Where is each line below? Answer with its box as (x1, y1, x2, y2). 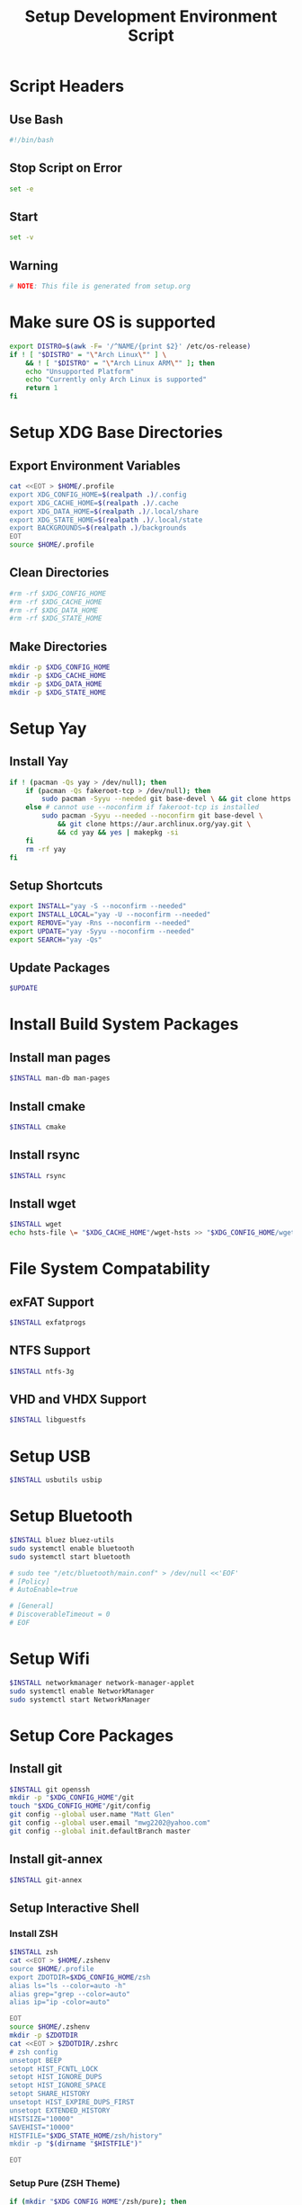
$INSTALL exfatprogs (9, 1318, 87, 1327)
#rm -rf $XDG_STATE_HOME (9, 614, 102, 623)
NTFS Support (9, 1343, 91, 1359)
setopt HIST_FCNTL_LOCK (9, 2064, 99, 2074)
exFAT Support (9, 1294, 94, 1309)
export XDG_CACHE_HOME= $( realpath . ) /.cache (9, 498, 179, 507)
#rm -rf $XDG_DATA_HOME (9, 605, 99, 615)
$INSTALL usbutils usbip (9, 1476, 102, 1485)
